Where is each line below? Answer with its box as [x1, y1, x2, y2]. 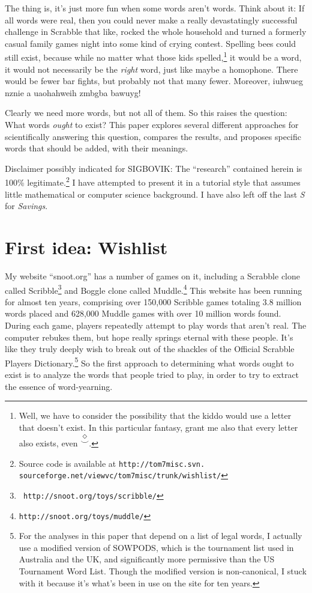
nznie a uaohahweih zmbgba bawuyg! [5, 86, 141, 99]
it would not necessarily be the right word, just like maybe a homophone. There [5, 62, 298, 75]
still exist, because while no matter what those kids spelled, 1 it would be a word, [5, 49, 302, 64]
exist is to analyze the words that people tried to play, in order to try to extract [5, 368, 299, 380]
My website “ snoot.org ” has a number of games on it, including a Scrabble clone [5, 269, 300, 282]
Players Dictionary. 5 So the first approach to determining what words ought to [5, 354, 294, 369]
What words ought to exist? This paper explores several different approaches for [5, 118, 299, 130]
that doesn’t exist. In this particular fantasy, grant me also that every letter [19, 421, 298, 433]
